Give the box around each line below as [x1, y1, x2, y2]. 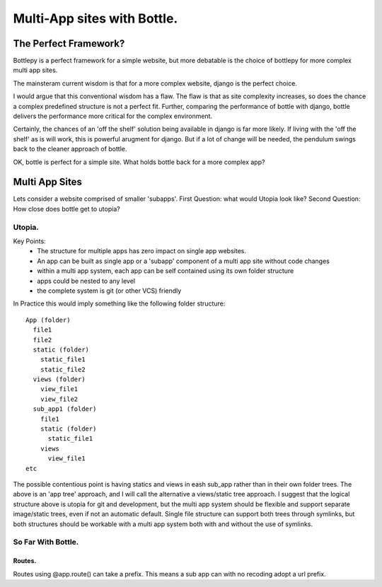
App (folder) [25, 315, 71, 324]
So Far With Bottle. [13, 537, 79, 547]
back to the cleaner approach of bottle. [13, 145, 127, 153]
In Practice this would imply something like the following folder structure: [13, 299, 226, 308]
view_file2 [40, 395, 79, 403]
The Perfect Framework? [13, 37, 125, 50]
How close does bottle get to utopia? [13, 204, 120, 213]
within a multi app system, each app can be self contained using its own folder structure [37, 267, 294, 275]
